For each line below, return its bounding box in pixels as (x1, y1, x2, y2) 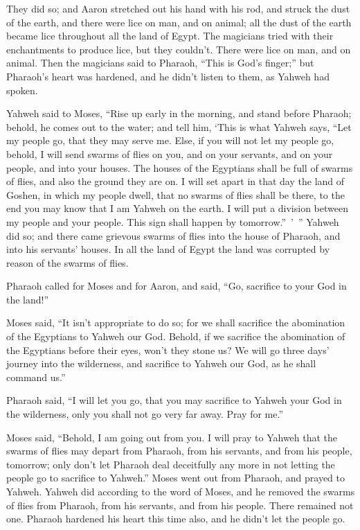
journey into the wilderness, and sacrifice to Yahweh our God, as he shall (6, 356, 316, 371)
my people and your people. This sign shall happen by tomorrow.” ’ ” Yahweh (6, 214, 339, 229)
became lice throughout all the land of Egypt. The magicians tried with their (6, 28, 334, 43)
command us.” (6, 369, 66, 384)
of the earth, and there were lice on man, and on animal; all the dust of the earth (6, 15, 352, 29)
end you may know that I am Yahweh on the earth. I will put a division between (6, 201, 348, 215)
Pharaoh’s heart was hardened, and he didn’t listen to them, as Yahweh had (6, 69, 330, 83)
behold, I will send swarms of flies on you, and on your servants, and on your (6, 146, 333, 161)
